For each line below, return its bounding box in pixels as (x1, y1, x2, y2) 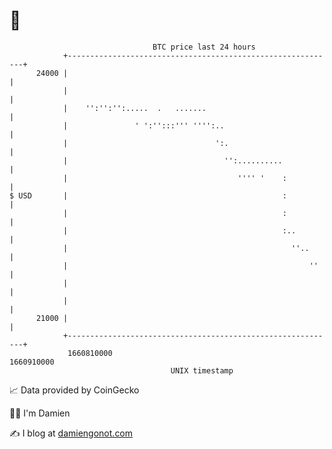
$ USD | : (9, 190, 287, 201)
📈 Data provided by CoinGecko (9, 384, 140, 396)
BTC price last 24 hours (152, 42, 256, 52)
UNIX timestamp (170, 365, 234, 376)
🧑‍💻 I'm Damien (9, 407, 71, 419)
